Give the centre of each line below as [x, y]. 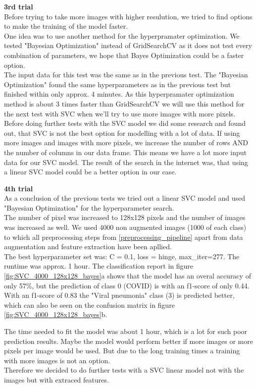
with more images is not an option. [57, 360]
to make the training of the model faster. [66, 26]
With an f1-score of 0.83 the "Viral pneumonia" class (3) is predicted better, [119, 295]
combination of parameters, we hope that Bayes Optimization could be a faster [124, 55]
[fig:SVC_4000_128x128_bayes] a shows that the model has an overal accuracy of [128, 276]
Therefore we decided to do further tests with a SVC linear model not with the [124, 370]
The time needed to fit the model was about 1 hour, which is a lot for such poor [126, 331]
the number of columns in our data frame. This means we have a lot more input [125, 152]
